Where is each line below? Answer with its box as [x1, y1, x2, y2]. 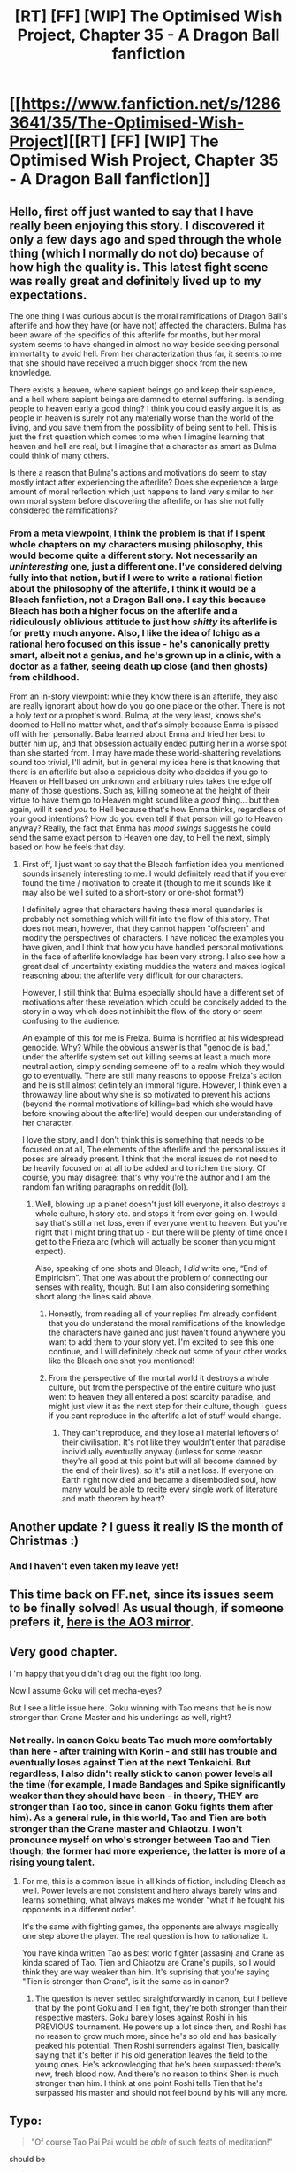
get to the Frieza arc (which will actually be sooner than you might [34, 1237, 276, 1247]
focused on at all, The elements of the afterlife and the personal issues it [21, 1144, 286, 1155]
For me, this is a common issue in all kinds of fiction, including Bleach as [21, 1876, 286, 1887]
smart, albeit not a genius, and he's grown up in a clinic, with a [9, 648, 282, 661]
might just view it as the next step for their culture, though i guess [48, 1401, 288, 1412]
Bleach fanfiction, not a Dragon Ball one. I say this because [9, 593, 267, 606]
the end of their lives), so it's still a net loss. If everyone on [61, 1465, 274, 1476]
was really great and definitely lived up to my [9, 273, 262, 289]
